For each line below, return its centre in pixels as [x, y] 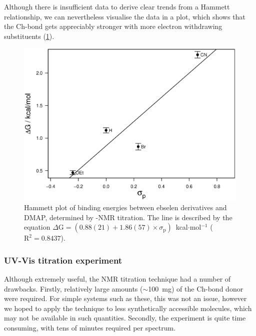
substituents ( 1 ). [29, 36]
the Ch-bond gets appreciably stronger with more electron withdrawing [113, 26]
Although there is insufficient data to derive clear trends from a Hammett [117, 6]
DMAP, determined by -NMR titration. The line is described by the [128, 217]
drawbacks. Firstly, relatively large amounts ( [73, 288]
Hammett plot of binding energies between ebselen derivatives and [125, 207]
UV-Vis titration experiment [63, 260]
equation [37, 227]
